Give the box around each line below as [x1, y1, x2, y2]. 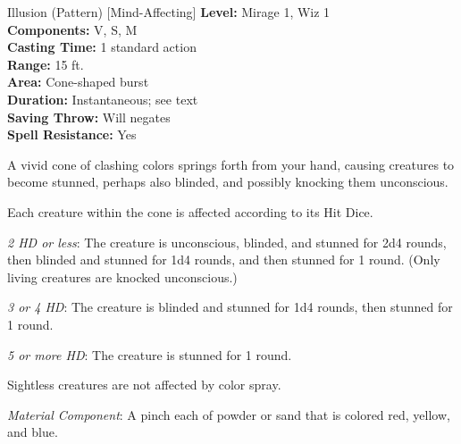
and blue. [7, 423, 58, 441]
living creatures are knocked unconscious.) [7, 267, 238, 286]
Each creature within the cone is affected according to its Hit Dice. [7, 202, 373, 221]
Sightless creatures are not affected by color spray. [7, 375, 281, 394]
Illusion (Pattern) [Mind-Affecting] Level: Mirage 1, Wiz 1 [7, 3, 331, 21]
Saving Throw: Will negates [7, 107, 171, 126]
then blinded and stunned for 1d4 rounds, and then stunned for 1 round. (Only [7, 250, 440, 269]
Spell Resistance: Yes [7, 125, 137, 144]
